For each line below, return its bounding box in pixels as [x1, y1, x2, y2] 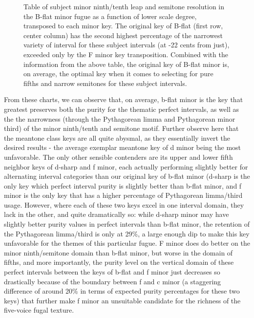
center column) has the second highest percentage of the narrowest [23, 30, 223, 40]
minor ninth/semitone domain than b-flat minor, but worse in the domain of [4, 247, 233, 257]
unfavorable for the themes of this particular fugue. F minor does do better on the [4, 238, 250, 248]
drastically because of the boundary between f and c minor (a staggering [4, 276, 221, 286]
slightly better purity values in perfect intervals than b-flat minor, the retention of [4, 219, 250, 229]
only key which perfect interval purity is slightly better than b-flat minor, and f [4, 180, 242, 191]
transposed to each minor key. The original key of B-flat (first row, [23, 21, 223, 31]
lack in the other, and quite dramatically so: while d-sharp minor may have [4, 209, 229, 219]
